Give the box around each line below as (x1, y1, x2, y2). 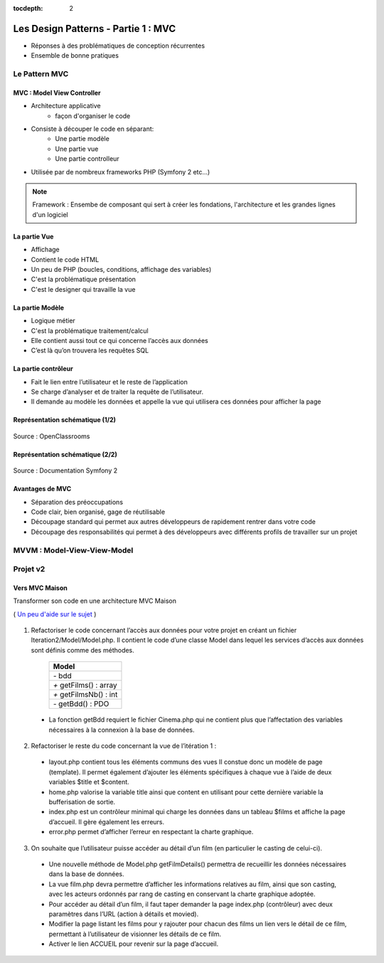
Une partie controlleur (55, 154, 120, 163)
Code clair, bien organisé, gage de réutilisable (31, 507, 166, 516)
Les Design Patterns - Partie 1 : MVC (13, 22, 176, 35)
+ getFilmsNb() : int (53, 690, 118, 700)
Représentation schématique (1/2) (13, 416, 117, 424)
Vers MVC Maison (13, 584, 68, 592)
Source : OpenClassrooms (13, 431, 90, 441)
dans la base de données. (48, 870, 124, 878)
